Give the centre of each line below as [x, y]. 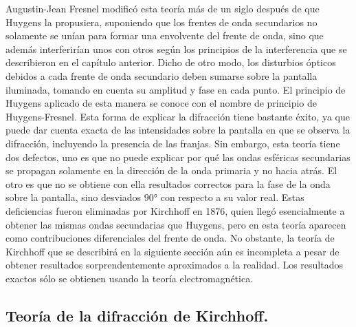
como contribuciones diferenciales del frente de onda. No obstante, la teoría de [170, 238]
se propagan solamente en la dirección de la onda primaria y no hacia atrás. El [171, 170]
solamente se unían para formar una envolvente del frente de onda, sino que [165, 35]
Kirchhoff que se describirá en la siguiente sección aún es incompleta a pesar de [173, 251]
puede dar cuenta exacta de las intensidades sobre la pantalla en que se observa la [178, 130]
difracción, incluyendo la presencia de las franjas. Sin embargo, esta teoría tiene [173, 143]
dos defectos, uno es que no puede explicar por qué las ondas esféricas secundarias [178, 157]
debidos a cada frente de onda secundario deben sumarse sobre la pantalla [162, 75]
